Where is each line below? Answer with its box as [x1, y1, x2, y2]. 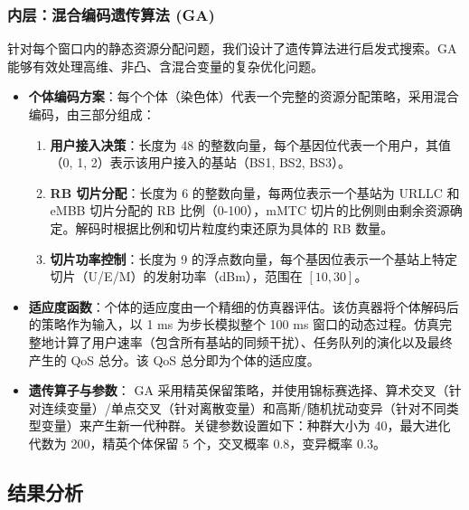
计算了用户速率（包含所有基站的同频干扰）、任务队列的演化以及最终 [53, 332, 453, 351]
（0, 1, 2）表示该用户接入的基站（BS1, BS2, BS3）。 [50, 153, 351, 172]
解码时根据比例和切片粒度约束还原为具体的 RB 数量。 [75, 218, 394, 237]
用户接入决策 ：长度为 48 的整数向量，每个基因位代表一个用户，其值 [50, 135, 451, 154]
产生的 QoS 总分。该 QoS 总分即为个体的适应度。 [28, 350, 320, 369]
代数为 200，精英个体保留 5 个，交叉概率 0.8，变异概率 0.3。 [28, 433, 386, 452]
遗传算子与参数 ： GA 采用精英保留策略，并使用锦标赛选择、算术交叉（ [28, 381, 449, 400]
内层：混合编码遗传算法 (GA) [7, 3, 215, 25]
